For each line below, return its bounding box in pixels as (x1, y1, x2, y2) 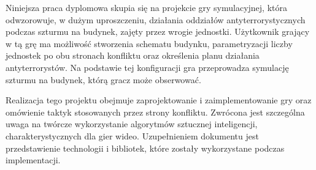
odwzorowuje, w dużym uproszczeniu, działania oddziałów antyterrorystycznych (6, 13, 306, 26)
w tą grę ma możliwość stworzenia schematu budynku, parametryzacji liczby (6, 37, 293, 50)
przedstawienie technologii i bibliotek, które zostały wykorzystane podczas (6, 141, 285, 154)
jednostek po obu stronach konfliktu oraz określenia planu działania (6, 49, 260, 62)
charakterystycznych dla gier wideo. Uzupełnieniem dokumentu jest (6, 129, 259, 142)
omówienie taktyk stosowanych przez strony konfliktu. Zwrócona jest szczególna (6, 105, 305, 118)
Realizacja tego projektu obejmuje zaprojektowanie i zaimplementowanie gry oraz (6, 94, 312, 106)
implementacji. (6, 153, 61, 166)
